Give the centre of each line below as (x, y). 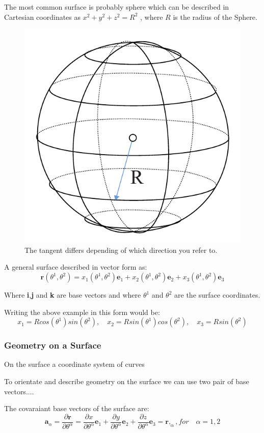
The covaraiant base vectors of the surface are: (77, 408)
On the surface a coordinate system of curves (74, 364)
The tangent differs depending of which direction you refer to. (121, 250)
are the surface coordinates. (217, 295)
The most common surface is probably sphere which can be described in (117, 7)
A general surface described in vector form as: (76, 267)
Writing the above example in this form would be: (82, 312)
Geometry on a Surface (53, 345)
